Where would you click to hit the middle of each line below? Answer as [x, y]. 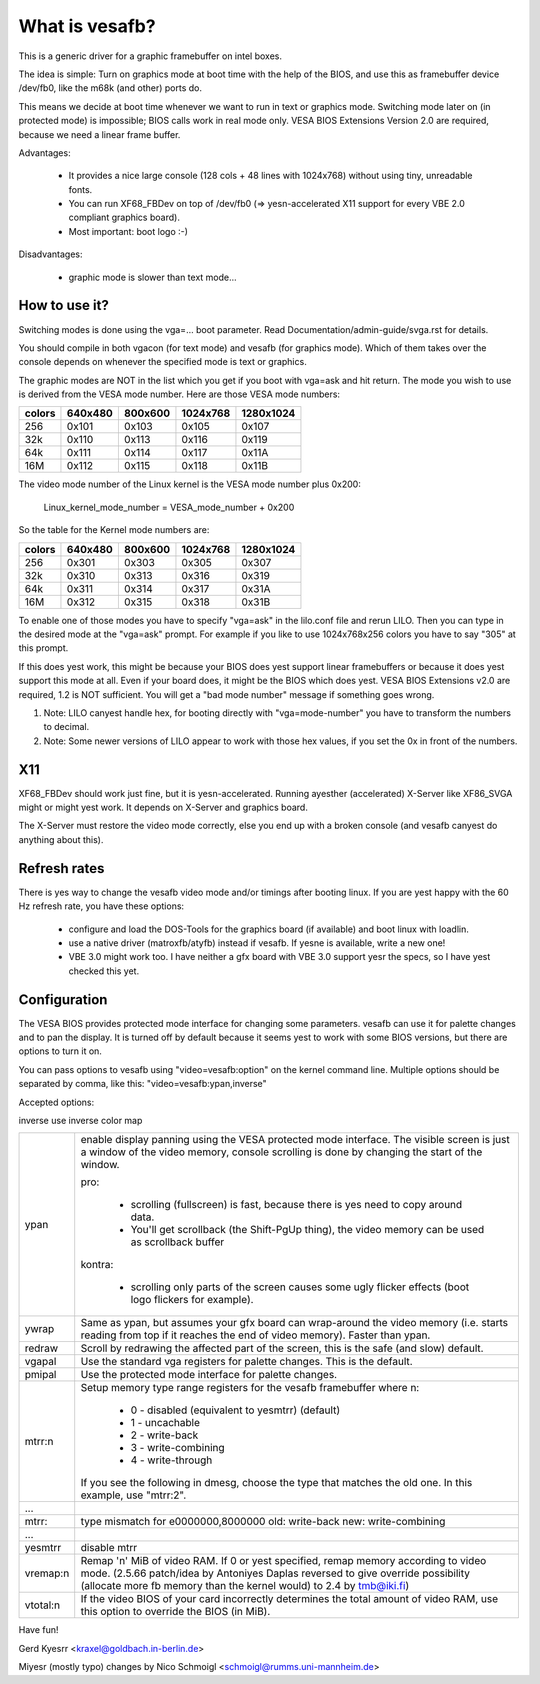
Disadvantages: [50, 254]
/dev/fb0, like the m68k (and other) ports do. [110, 88]
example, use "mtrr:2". [133, 1495]
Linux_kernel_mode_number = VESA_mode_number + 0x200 [169, 507]
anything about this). [61, 839]
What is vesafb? [87, 26]
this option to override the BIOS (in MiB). [175, 1612]
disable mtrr [109, 1548]
